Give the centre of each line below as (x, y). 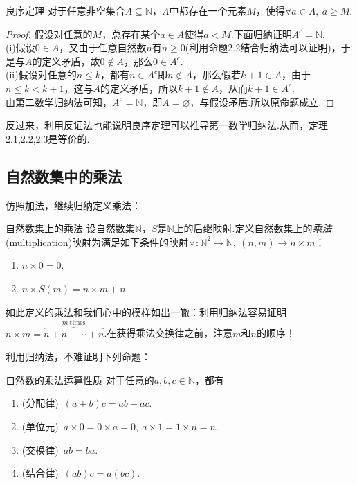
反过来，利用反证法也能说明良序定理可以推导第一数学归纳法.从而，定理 (167, 125)
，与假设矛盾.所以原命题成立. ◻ (262, 102)
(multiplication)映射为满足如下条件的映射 (97, 241)
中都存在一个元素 (208, 10)
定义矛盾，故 (71, 61)
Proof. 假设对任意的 (49, 34)
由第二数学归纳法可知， (59, 102)
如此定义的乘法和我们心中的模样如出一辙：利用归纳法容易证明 (146, 311)
